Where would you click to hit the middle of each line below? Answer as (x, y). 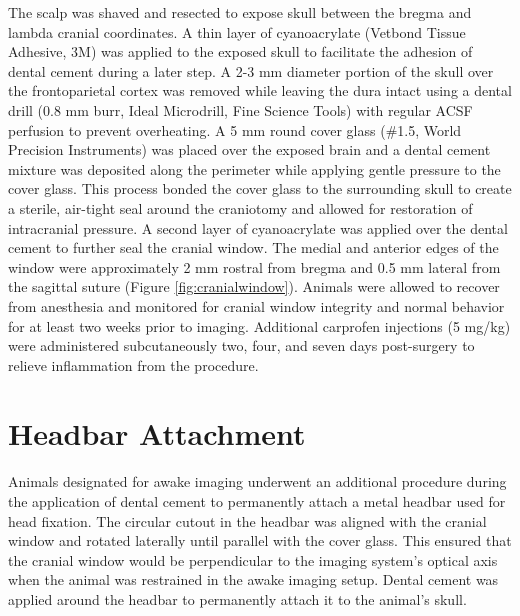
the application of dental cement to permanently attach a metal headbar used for (257, 501)
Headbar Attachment (157, 433)
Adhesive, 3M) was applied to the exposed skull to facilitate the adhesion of (240, 51)
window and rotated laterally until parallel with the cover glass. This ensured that (260, 540)
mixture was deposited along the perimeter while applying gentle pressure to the (254, 168)
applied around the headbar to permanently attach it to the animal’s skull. (237, 598)
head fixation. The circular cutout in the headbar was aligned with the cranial (247, 520)
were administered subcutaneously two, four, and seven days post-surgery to (241, 345)
